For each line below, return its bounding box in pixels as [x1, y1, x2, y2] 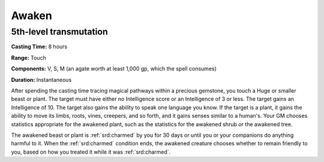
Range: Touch [11, 54, 46, 61]
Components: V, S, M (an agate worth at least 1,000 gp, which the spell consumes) [11, 65, 217, 72]
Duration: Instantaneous [11, 76, 72, 83]
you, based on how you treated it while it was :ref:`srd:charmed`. [11, 148, 171, 155]
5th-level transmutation [11, 26, 108, 37]
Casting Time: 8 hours [11, 43, 68, 50]
